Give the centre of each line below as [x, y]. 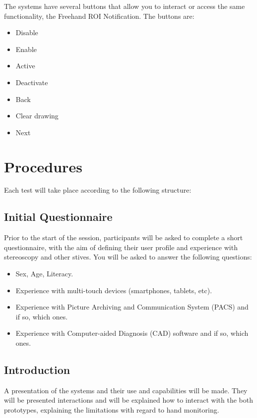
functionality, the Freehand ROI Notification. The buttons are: [99, 16]
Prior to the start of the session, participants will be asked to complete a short [124, 237]
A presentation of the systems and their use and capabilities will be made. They [126, 390]
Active [25, 66]
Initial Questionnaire [58, 217]
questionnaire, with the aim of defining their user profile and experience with [121, 247]
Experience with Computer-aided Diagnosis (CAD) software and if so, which [132, 333]
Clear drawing [37, 116]
